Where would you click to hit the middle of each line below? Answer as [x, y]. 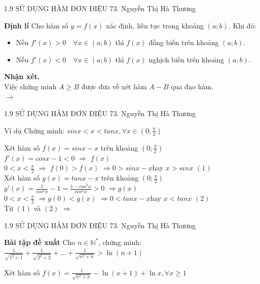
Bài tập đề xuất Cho [40, 242]
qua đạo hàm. [192, 86]
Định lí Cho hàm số [36, 25]
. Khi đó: [242, 25]
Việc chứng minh [30, 86]
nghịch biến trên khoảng [187, 59]
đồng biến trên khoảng [184, 42]
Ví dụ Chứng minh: [34, 130]
